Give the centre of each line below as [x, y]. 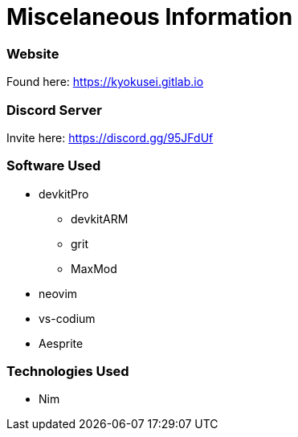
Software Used [54, 166]
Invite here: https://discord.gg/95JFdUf [110, 137]
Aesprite [61, 343]
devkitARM [100, 218]
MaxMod [94, 268]
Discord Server [54, 110]
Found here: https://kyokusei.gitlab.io [105, 82]
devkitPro [64, 194]
